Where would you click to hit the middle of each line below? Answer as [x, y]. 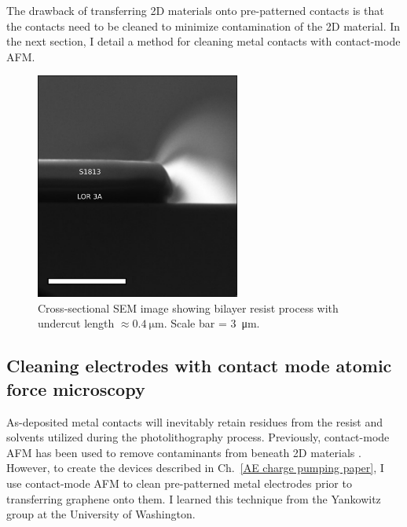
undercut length [76, 323]
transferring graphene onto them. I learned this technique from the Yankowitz [194, 498]
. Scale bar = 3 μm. [212, 323]
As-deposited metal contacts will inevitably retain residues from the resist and [195, 421]
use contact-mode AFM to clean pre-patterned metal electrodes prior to [179, 483]
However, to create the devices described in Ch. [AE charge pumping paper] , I [195, 468]
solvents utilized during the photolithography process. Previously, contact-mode [198, 437]
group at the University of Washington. [101, 514]
